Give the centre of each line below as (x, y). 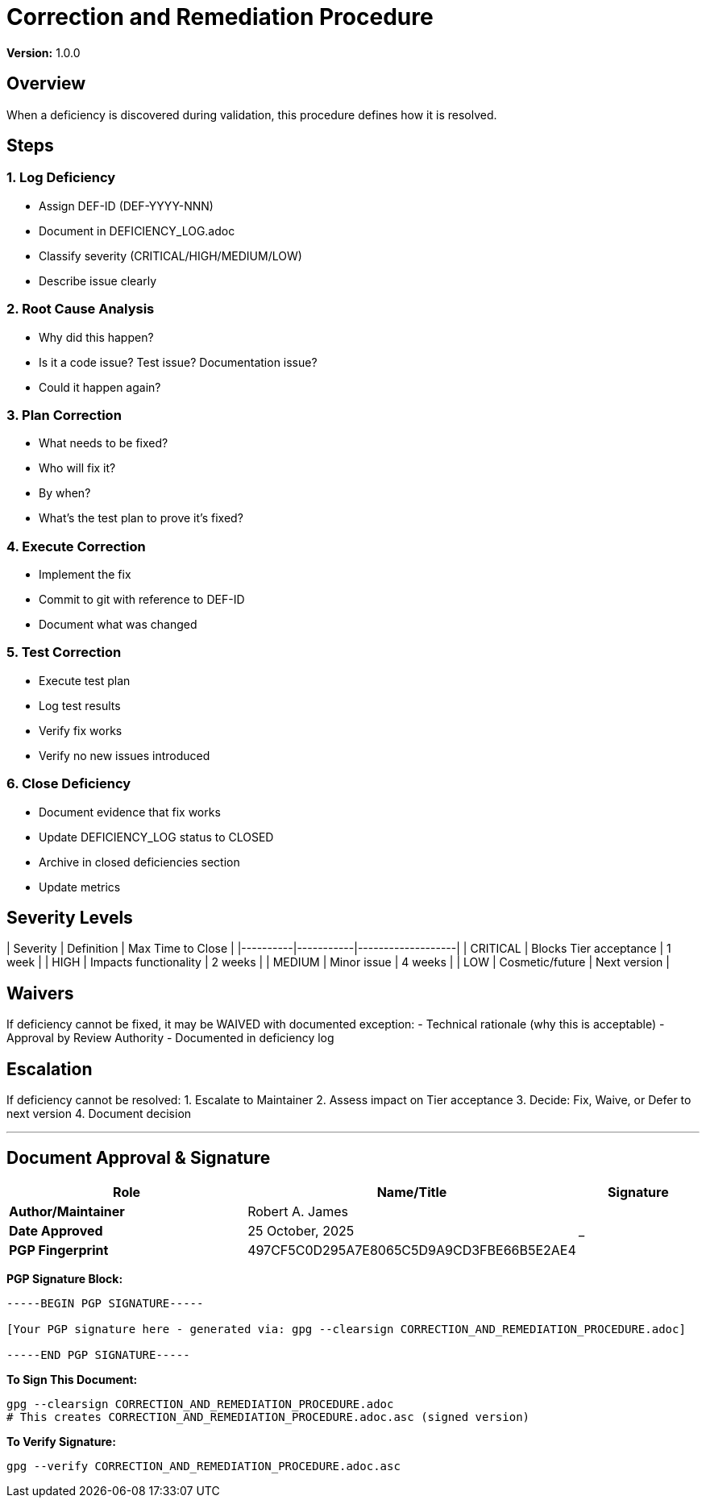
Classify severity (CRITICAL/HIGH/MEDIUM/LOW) (170, 256)
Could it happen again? (100, 387)
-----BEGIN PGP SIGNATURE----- (105, 1303)
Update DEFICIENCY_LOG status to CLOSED (156, 837)
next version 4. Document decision (99, 1114)
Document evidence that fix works (130, 812)
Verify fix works (81, 730)
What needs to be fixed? (104, 443)
